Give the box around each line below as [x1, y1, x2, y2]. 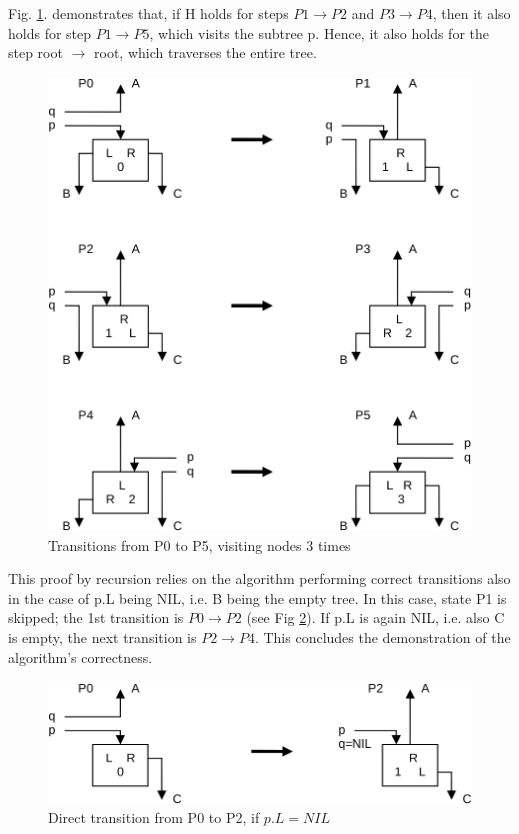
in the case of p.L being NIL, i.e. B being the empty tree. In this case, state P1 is [8, 587, 507, 608]
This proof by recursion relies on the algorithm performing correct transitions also [8, 568, 511, 589]
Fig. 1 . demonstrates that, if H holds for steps [8, 3, 289, 23]
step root [8, 42, 63, 63]
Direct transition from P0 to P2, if [48, 807, 260, 828]
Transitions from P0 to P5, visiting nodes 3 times [48, 534, 351, 555]
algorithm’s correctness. [8, 646, 153, 667]
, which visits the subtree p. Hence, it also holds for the [149, 22, 489, 43]
